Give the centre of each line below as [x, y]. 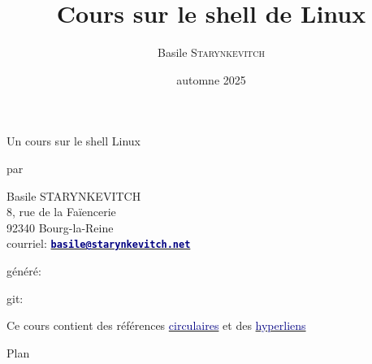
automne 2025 [211, 79]
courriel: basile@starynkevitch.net [99, 243]
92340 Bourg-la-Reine [60, 227]
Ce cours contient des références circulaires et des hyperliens [156, 325]
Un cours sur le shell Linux [74, 141]
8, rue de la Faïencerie [61, 212]
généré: [24, 270]
